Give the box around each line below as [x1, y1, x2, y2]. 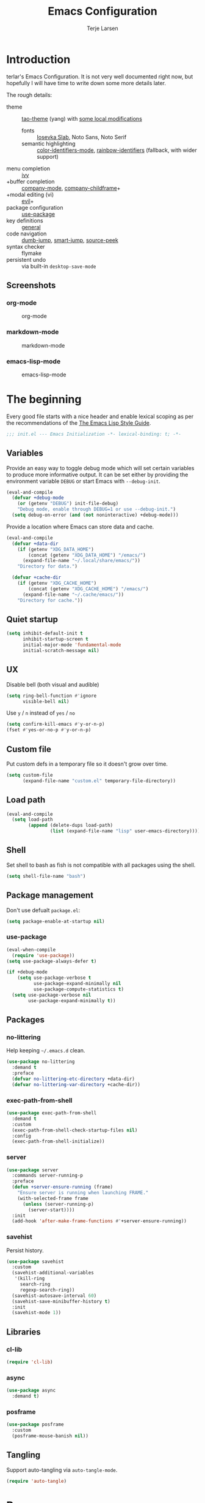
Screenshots [6, 280, 56, 291]
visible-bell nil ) [22, 698, 70, 704]
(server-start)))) [28, 1206, 75, 1213]
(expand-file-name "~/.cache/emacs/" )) [22, 592, 124, 598]
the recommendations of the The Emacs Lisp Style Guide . [6, 419, 151, 427]
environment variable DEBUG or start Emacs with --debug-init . [6, 477, 160, 485]
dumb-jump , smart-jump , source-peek [21, 236, 119, 243]
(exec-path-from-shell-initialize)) [12, 1138, 105, 1144]
